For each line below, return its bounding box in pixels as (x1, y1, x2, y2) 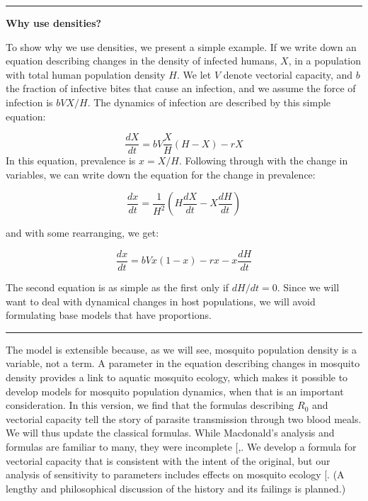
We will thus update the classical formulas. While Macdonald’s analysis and (6, 425, 335, 440)
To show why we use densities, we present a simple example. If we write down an (6, 39, 357, 54)
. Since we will (277, 280, 340, 295)
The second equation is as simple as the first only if (6, 280, 229, 295)
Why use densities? (6, 16, 102, 30)
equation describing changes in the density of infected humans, (6, 53, 277, 68)
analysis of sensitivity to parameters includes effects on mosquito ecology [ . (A (6, 467, 345, 482)
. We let (176, 67, 212, 81)
